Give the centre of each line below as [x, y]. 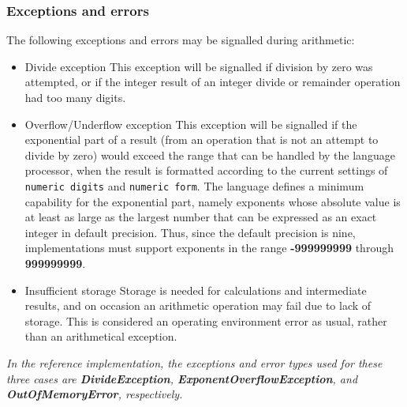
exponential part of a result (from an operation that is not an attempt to [202, 139]
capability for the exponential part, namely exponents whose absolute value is [213, 201]
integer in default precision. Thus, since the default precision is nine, [190, 232]
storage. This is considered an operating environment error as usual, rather [206, 320]
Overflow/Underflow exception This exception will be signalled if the [191, 124]
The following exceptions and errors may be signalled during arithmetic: [181, 40]
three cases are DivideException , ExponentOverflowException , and [182, 378]
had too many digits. [75, 97]
